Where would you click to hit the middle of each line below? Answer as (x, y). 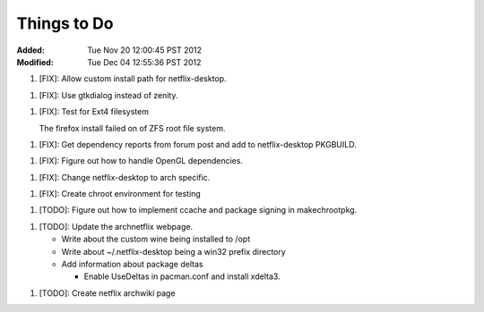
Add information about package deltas (132, 265)
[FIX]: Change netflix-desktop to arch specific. (125, 177)
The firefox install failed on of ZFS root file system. (132, 128)
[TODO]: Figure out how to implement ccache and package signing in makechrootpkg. (198, 210)
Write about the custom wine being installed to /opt (156, 239)
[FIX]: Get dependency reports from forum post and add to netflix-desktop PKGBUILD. (198, 144)
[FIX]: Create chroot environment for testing (120, 194)
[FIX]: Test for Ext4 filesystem (94, 112)
